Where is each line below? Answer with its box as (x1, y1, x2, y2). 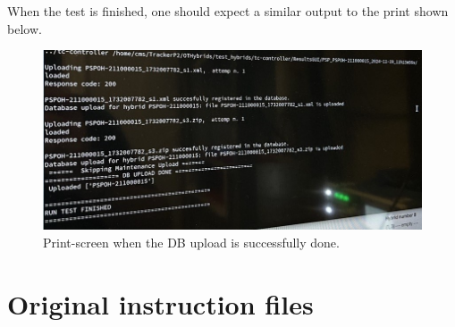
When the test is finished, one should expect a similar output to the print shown (7, 2, 449, 20)
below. (7, 19, 42, 38)
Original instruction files (7, 285, 314, 322)
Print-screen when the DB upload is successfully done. (43, 232, 340, 251)
